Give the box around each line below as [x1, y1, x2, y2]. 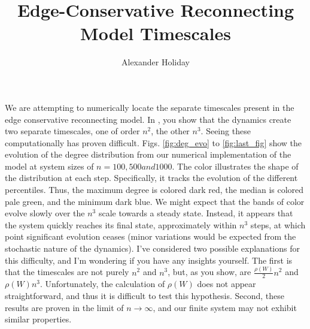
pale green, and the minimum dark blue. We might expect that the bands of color [5, 195, 305, 207]
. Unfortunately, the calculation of [40, 277, 165, 290]
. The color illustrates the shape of [172, 159, 299, 172]
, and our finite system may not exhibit [153, 301, 297, 313]
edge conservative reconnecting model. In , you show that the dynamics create [5, 113, 291, 125]
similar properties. [5, 313, 72, 325]
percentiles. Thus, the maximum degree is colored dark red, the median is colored [5, 183, 304, 196]
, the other [151, 125, 190, 137]
